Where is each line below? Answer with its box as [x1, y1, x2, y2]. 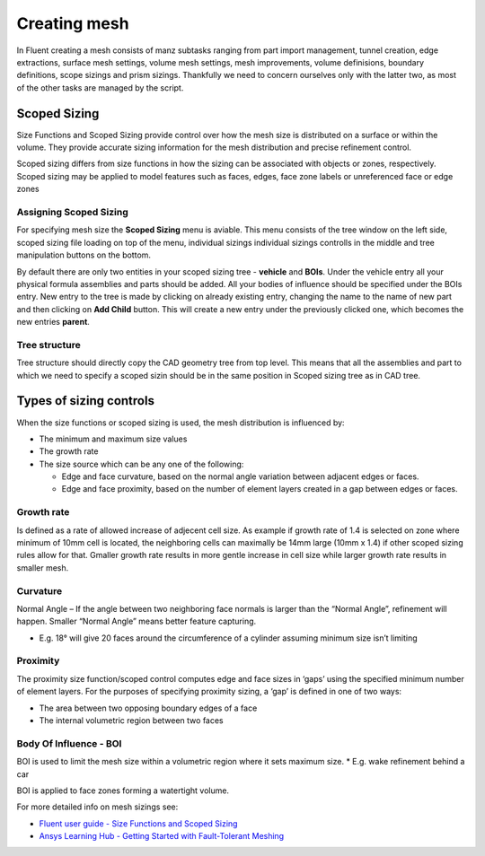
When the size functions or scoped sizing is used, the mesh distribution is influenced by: [16, 417, 345, 428]
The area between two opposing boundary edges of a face [39, 703, 258, 713]
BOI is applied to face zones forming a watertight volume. [16, 785, 229, 796]
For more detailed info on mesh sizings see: [16, 801, 179, 812]
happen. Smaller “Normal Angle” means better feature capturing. [16, 616, 257, 627]
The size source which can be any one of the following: [39, 459, 244, 469]
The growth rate [39, 446, 99, 457]
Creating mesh [16, 13, 129, 33]
